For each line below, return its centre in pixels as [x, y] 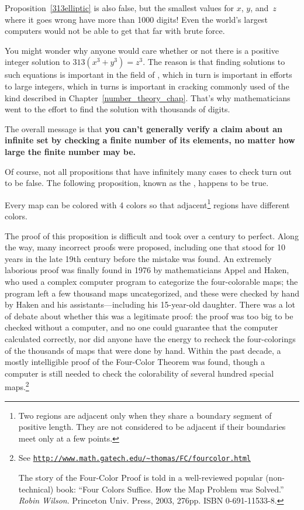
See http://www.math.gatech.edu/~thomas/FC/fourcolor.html [134, 458]
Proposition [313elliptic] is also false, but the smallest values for [120, 8]
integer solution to [37, 62]
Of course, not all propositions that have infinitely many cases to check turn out [148, 171]
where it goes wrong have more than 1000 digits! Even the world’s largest [136, 19]
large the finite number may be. [70, 151]
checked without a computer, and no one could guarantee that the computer [141, 327]
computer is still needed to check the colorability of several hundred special [139, 373]
